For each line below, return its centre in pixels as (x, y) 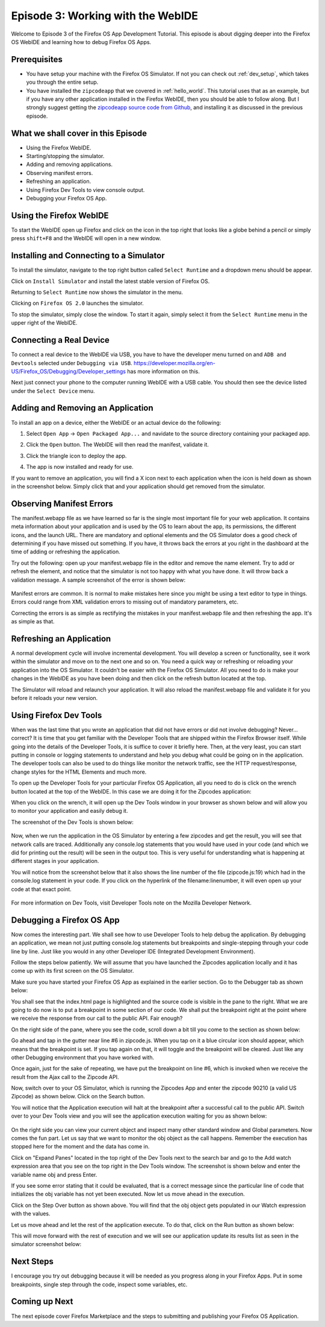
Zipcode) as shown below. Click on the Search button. (78, 1096)
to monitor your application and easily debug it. (70, 811)
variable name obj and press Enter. (54, 1174)
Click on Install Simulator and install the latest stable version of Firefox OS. (110, 281)
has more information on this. (163, 371)
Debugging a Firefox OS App (65, 920)
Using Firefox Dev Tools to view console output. (85, 189)
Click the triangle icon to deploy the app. (76, 456)
